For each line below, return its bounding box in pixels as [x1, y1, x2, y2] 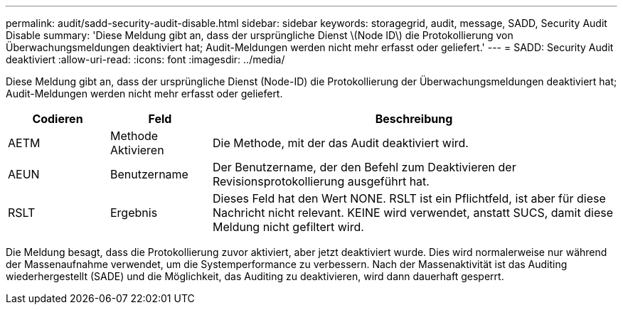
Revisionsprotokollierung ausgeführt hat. [212, 174, 430, 188]
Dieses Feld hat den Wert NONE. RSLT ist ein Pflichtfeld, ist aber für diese [212, 191, 606, 205]
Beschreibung [375, 112, 453, 126]
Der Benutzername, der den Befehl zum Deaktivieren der [212, 160, 516, 174]
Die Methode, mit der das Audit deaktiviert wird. [212, 136, 469, 150]
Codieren [32, 112, 83, 126]
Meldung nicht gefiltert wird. [212, 220, 364, 234]
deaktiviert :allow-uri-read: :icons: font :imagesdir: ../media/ [6, 53, 285, 65]
